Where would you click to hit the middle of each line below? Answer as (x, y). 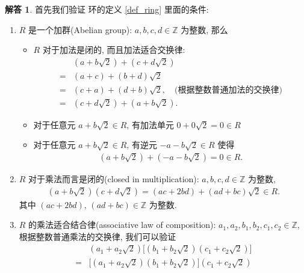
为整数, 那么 (204, 29)
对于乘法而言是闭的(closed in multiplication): (114, 178)
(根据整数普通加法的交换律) (228, 90)
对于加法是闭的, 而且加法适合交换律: (114, 50)
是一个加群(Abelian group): (80, 29)
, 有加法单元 (150, 124)
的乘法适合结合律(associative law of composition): (122, 225)
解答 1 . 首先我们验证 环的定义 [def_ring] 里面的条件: (107, 9)
